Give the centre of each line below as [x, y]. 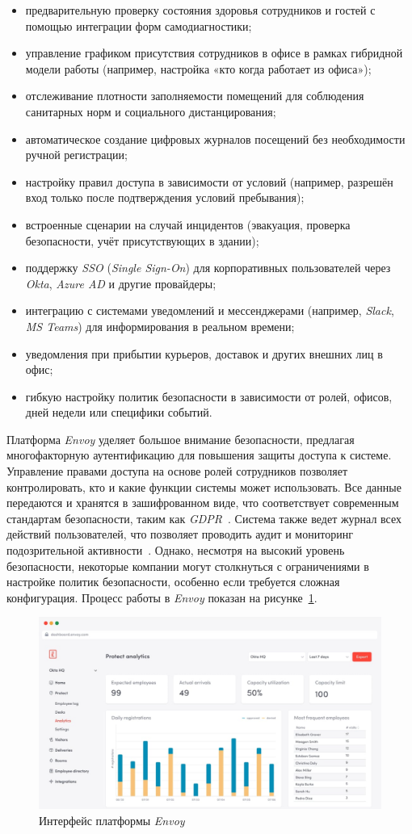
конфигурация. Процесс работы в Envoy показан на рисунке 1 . [162, 597]
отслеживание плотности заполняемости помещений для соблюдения [195, 96]
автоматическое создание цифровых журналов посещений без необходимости [215, 138]
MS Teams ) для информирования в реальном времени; [160, 326]
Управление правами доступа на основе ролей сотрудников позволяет [177, 471]
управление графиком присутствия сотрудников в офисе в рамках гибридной [214, 53]
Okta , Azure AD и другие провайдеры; [121, 283]
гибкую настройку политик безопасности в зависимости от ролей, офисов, [209, 396]
